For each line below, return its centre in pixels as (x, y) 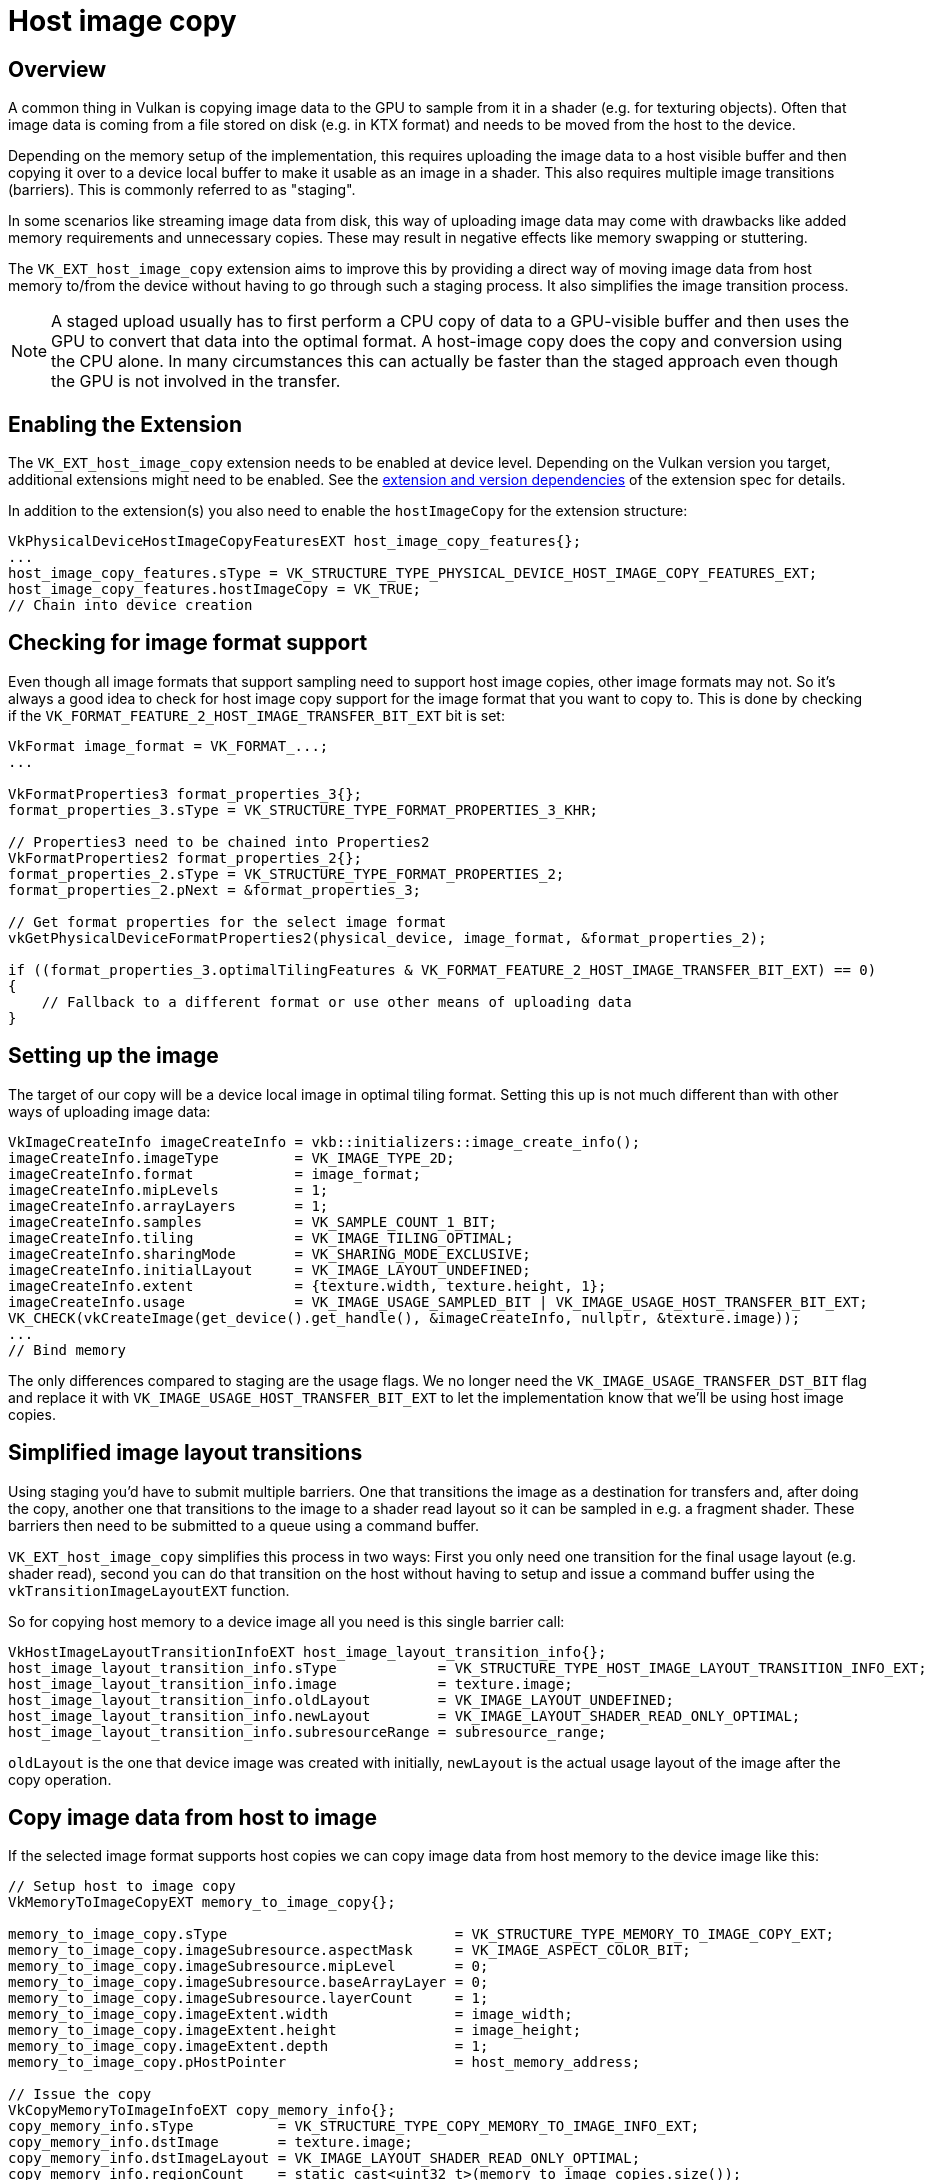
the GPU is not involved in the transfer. (196, 381)
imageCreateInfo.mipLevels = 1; (168, 1189)
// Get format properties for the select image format (227, 921)
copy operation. (60, 1779)
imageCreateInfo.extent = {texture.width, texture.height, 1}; (307, 1285)
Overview (57, 69)
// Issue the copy (80, 2094)
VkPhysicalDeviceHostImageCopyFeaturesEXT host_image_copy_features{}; (295, 541)
